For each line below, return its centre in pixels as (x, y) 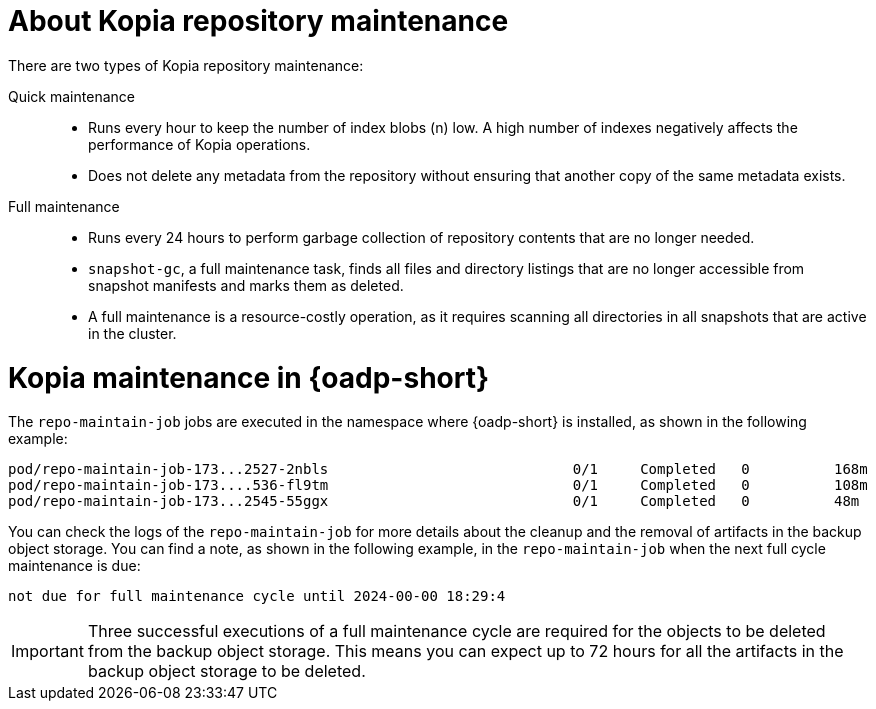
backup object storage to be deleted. (226, 671)
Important (47, 651)
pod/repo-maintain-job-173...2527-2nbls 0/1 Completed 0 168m (438, 469)
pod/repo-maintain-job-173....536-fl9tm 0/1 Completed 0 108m (438, 485)
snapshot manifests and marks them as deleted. (246, 285)
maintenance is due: (74, 566)
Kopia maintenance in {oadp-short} (249, 377)
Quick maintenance (71, 96)
